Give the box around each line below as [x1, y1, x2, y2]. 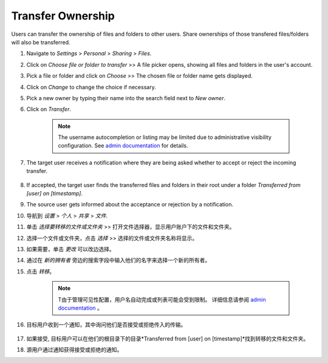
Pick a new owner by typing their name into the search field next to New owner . [26, 94, 226, 101]
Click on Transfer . [26, 106, 71, 113]
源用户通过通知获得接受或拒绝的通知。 [26, 346, 123, 353]
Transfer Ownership [11, 9, 115, 22]
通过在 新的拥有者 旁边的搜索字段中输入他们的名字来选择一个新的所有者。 [26, 257, 211, 264]
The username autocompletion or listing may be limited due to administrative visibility [58, 134, 272, 141]
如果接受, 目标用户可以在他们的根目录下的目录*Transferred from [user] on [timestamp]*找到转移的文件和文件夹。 [26, 334, 309, 342]
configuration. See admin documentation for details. [58, 142, 188, 149]
